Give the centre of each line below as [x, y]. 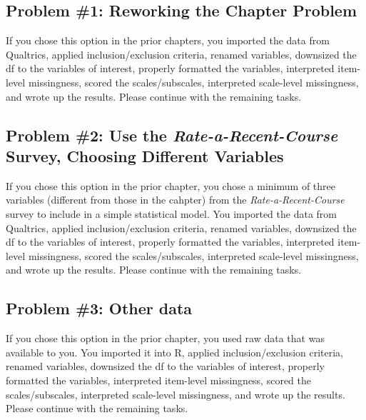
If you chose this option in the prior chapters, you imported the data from [168, 40]
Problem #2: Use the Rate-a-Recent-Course [172, 135]
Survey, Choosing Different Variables [145, 155]
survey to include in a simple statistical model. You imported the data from [171, 213]
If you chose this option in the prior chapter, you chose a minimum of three [171, 185]
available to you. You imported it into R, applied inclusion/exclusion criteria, [175, 352]
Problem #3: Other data [99, 308]
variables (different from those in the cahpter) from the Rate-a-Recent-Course [175, 200]
